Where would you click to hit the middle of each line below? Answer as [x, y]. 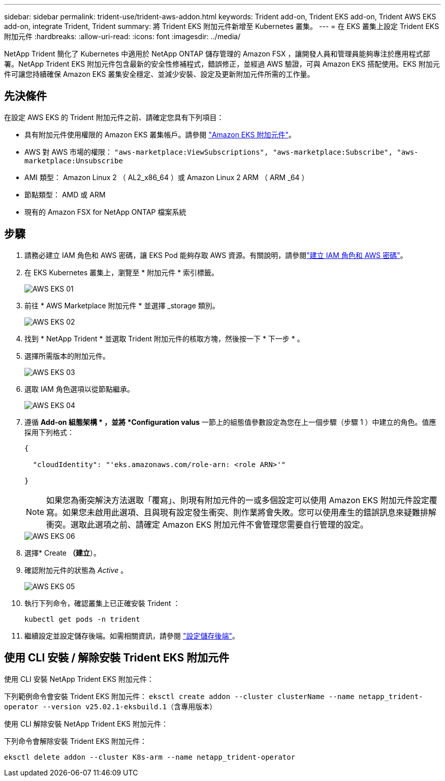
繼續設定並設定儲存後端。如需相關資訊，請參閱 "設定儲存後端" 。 [132, 635]
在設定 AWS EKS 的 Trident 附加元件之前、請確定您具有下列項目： [114, 117]
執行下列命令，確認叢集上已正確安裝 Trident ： [102, 603]
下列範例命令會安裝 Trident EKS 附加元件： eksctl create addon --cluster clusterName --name [179, 696]
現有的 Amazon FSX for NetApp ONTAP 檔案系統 [105, 212]
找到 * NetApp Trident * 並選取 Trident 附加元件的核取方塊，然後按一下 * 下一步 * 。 [164, 338]
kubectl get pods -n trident [82, 619]
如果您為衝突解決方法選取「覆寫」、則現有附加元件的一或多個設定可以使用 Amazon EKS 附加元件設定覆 [242, 500]
